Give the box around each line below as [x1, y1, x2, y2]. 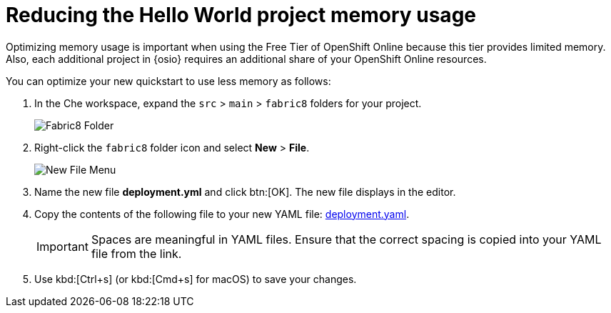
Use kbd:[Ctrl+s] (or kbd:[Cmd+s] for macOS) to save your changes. [34, 272, 357, 285]
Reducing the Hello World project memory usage [6, 3, 476, 27]
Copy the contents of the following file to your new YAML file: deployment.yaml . [34, 207, 410, 220]
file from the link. [91, 246, 182, 261]
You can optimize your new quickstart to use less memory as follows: [6, 74, 331, 87]
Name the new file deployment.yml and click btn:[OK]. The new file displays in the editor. [34, 185, 456, 198]
